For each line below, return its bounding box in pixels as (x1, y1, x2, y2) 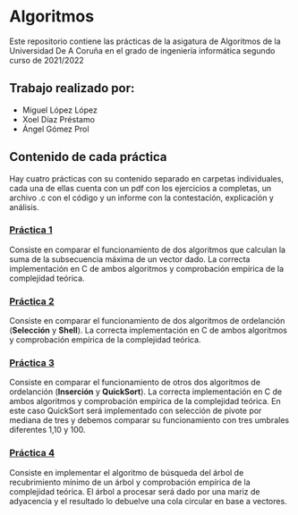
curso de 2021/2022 (9, 55, 85, 65)
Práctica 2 (9, 295, 55, 308)
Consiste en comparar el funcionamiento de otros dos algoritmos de (9, 377, 261, 388)
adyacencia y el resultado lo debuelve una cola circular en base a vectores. (9, 495, 288, 506)
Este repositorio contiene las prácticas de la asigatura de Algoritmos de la (9, 36, 281, 46)
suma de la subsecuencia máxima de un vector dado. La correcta (9, 253, 251, 265)
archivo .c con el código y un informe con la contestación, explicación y (9, 192, 275, 203)
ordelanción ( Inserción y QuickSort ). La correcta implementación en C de (9, 386, 283, 397)
